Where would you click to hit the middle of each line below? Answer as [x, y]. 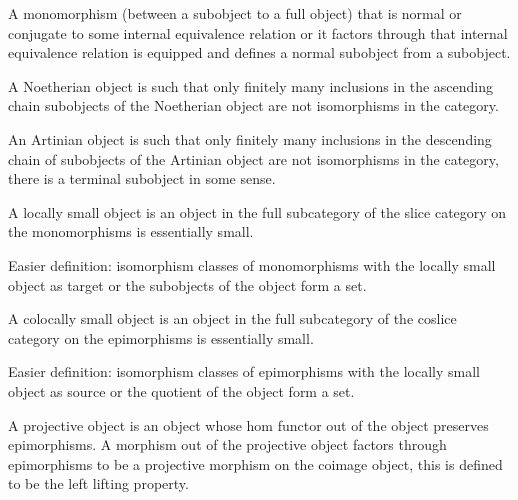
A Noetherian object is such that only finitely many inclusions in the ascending [251, 85]
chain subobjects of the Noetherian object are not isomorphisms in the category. [253, 105]
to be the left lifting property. [98, 483]
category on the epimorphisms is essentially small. [161, 337]
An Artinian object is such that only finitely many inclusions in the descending [250, 138]
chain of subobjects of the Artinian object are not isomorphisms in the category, [253, 158]
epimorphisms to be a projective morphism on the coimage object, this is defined [255, 463]
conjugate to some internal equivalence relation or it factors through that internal [258, 32]
